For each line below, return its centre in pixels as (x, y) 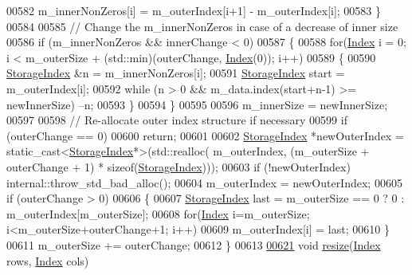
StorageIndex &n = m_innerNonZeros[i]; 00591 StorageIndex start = (176, 73)
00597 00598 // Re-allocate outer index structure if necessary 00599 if (177, 120)
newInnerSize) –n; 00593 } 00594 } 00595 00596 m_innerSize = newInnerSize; (197, 104)
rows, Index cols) (48, 260)
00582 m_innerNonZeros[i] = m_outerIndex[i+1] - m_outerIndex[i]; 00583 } (194, 10)
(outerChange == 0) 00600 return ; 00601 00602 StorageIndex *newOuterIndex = (205, 135)
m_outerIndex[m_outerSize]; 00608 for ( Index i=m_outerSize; (158, 213)
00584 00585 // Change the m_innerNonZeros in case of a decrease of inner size (202, 26)
